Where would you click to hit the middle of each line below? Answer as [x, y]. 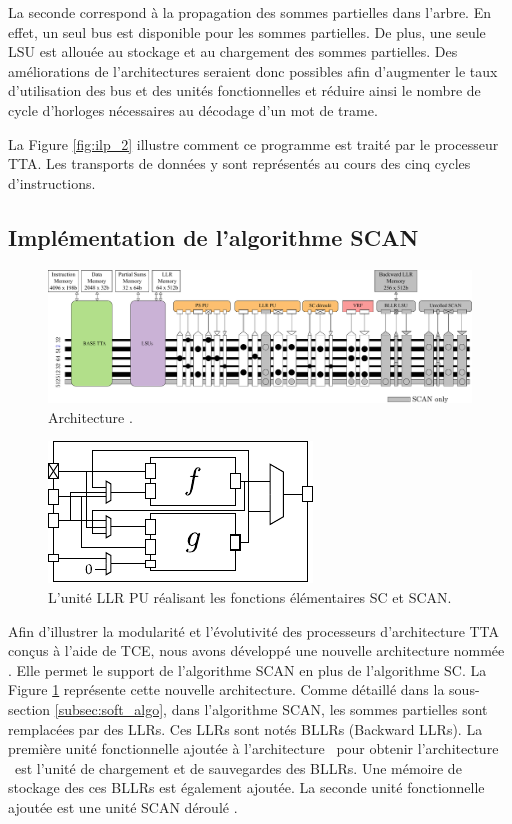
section [29, 709]
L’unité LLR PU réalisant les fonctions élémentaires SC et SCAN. [250, 597]
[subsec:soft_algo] [109, 709]
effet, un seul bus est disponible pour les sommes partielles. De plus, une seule [247, 31]
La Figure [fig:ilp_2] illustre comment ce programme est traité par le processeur [253, 143]
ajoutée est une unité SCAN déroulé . [123, 807]
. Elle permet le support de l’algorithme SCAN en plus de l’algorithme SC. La [247, 669]
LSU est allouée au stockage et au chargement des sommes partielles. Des [233, 51]
